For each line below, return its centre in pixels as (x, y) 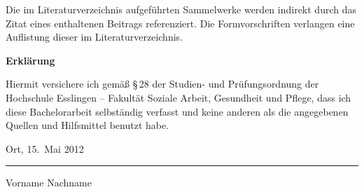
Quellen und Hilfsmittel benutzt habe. (87, 125)
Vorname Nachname (49, 183)
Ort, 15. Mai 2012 (45, 148)
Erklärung (30, 60)
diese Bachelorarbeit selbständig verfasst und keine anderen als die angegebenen (177, 111)
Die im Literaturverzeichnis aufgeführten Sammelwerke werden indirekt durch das (181, 9)
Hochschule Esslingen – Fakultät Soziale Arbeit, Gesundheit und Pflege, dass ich (178, 97)
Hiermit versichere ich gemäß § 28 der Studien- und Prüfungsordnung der (162, 84)
